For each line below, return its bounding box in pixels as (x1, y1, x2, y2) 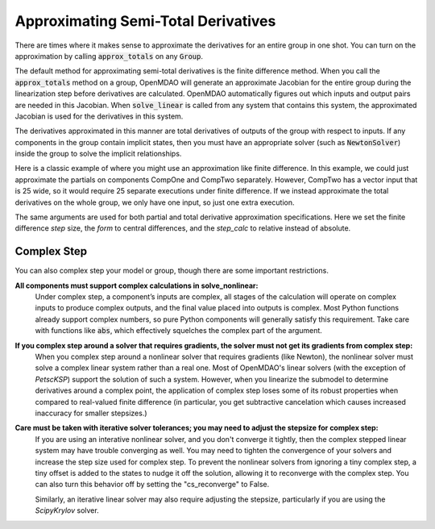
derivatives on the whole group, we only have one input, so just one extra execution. (14, 198, 295, 207)
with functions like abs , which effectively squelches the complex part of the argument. (35, 326, 322, 335)
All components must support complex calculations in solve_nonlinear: (14, 281, 259, 290)
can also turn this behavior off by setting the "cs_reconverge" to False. (35, 480, 270, 489)
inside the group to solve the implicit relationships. (14, 149, 182, 159)
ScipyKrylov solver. (35, 506, 100, 515)
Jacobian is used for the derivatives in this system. (14, 111, 184, 121)
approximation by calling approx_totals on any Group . (14, 51, 203, 60)
